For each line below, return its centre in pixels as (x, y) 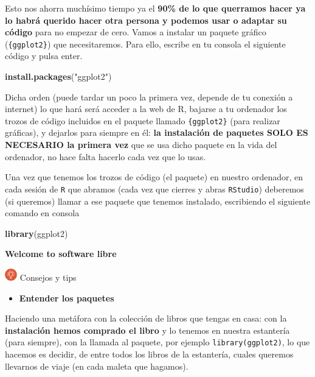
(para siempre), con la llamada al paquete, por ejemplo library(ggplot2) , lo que (157, 342)
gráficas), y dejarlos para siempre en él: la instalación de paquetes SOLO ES (157, 132)
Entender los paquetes (67, 298)
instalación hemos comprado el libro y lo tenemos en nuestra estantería (147, 330)
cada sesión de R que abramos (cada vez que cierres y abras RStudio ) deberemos (154, 188)
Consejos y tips (48, 277)
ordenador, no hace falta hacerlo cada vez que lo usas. (106, 156)
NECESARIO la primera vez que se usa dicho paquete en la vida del (141, 145)
